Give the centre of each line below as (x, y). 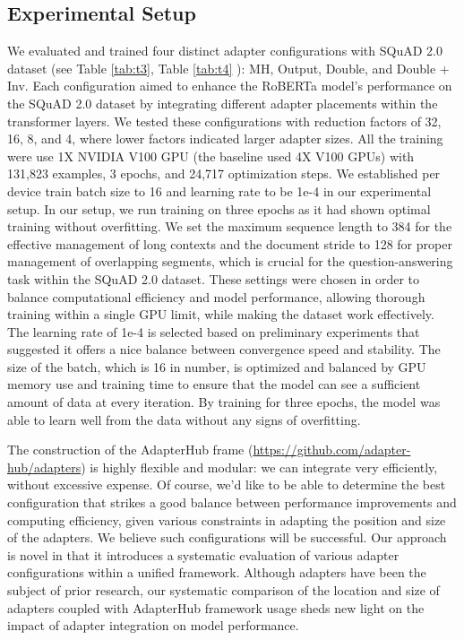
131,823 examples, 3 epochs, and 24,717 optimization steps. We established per (224, 173)
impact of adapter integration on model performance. (153, 625)
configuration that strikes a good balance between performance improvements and (232, 502)
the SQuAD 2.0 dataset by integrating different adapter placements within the (223, 103)
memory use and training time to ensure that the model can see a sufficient (214, 384)
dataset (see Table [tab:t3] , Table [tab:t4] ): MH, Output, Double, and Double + (228, 68)
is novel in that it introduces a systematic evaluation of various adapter (203, 554)
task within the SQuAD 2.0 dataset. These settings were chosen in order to (214, 278)
